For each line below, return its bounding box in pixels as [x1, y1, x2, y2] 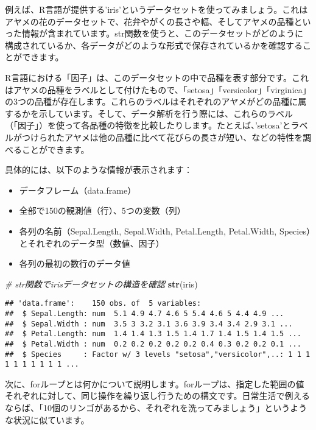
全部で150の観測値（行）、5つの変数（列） [19, 204, 186, 217]
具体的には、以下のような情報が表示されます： [5, 163, 192, 176]
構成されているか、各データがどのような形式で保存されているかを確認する [5, 38, 303, 51]
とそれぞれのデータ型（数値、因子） [19, 236, 164, 249]
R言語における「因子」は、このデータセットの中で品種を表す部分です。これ [5, 71, 309, 83]
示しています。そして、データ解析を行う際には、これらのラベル [38, 107, 293, 119]
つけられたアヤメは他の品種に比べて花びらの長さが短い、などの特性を [21, 130, 303, 143]
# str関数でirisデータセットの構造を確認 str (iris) [5, 277, 198, 290]
